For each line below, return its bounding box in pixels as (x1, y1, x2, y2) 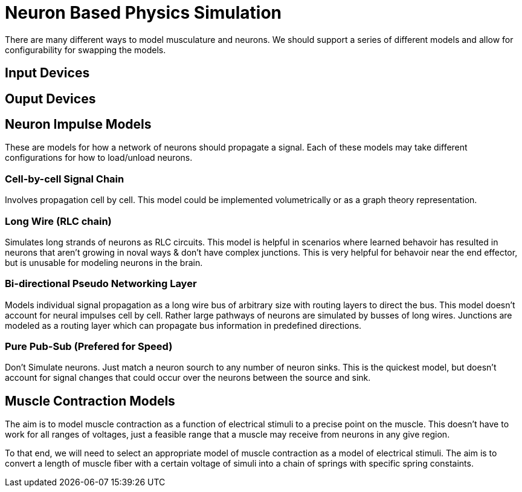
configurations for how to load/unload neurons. (5, 152, 193, 163)
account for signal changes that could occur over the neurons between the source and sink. (5, 372, 371, 383)
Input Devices (5, 65, 90, 81)
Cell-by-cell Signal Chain (5, 172, 124, 185)
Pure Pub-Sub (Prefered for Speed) (5, 340, 173, 353)
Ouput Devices (5, 91, 96, 106)
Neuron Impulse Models (5, 117, 152, 132)
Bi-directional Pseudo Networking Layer (5, 277, 197, 290)
